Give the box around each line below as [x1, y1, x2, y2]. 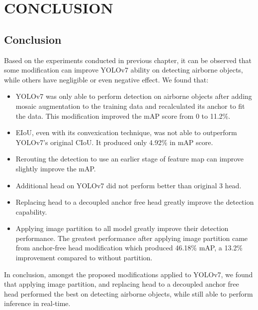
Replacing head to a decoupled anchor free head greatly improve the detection [15, 197, 254, 207]
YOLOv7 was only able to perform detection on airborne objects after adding [15, 91, 252, 101]
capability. [15, 206, 47, 217]
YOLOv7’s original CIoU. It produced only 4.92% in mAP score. [15, 137, 213, 147]
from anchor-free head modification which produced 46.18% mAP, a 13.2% [15, 242, 243, 253]
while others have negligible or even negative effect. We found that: [4, 74, 209, 84]
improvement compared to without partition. [15, 252, 153, 263]
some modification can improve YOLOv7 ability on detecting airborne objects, [4, 65, 243, 75]
